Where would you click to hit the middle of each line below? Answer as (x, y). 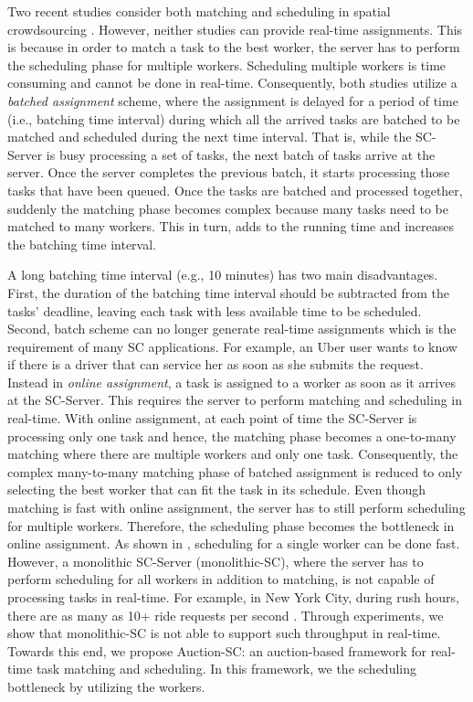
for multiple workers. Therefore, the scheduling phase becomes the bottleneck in (231, 525)
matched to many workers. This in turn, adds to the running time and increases (231, 226)
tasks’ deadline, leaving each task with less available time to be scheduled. (215, 310)
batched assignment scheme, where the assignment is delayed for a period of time (233, 100)
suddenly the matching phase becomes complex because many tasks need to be (228, 208)
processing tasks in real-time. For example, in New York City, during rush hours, (233, 597)
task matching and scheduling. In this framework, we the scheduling (226, 669)
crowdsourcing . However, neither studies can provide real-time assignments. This (235, 29)
